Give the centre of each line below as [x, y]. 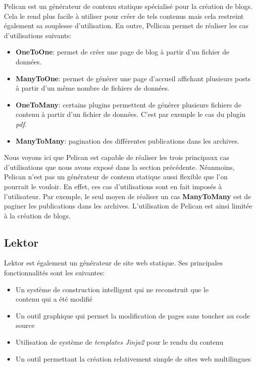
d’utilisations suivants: [38, 35]
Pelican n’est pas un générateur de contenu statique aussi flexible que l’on [116, 177]
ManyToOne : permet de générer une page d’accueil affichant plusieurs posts [133, 78]
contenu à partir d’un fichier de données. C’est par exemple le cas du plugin [130, 114]
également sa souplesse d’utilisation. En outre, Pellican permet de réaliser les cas [126, 26]
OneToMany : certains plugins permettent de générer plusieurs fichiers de [128, 104]
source [25, 325]
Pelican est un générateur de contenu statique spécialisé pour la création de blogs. [128, 6]
